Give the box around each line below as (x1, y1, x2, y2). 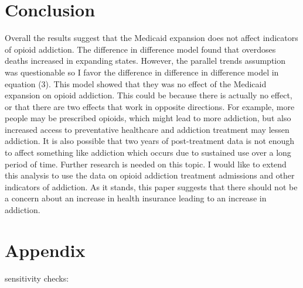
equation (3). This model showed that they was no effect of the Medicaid (5, 77, 267, 90)
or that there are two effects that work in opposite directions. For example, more (5, 100, 295, 112)
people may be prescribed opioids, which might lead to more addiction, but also (5, 112, 291, 124)
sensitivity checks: (5, 272, 69, 284)
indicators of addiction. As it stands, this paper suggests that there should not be (5, 180, 298, 193)
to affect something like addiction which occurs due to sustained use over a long (5, 146, 291, 159)
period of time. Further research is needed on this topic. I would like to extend (5, 157, 287, 170)
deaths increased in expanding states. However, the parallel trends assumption (5, 54, 286, 67)
